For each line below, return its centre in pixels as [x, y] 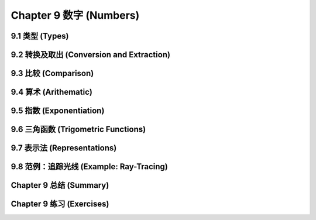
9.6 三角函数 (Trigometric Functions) [78, 130]
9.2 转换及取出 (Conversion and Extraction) [91, 55]
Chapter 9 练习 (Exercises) [60, 204]
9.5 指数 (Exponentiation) [58, 111]
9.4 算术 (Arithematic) [52, 92]
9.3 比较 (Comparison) [52, 73]
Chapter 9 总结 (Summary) [60, 185]
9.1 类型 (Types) [40, 36]
